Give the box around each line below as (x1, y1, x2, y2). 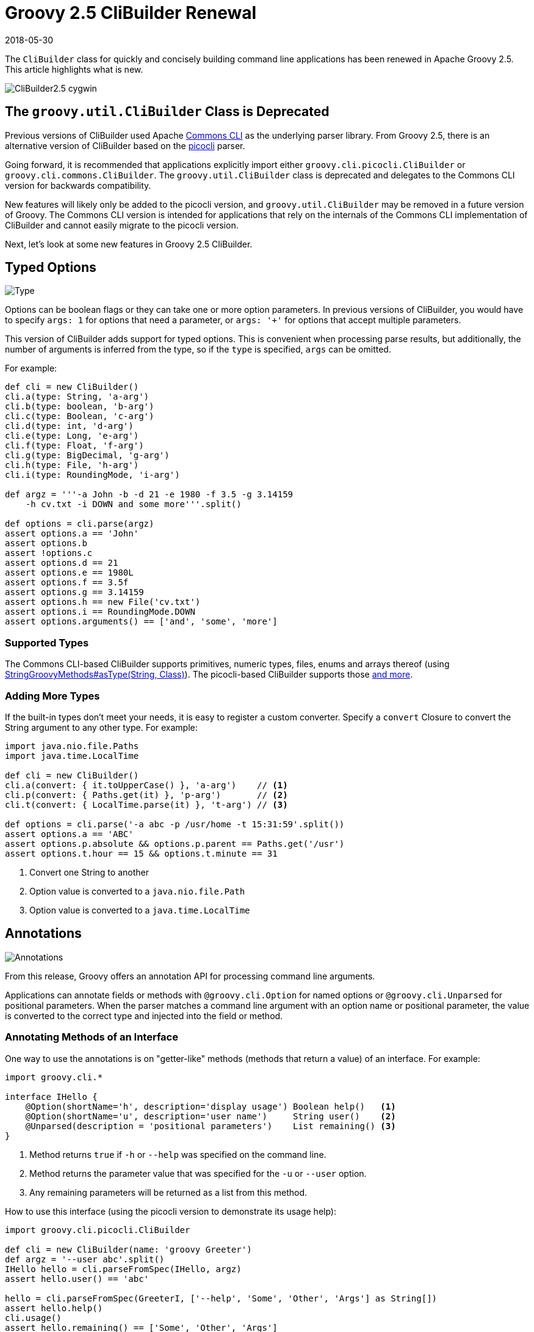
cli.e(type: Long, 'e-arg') (5, 431, 139, 441)
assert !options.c (5, 548, 93, 558)
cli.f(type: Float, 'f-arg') (5, 441, 144, 451)
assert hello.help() (5, 1303, 103, 1313)
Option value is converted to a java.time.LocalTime (29, 904, 250, 915)
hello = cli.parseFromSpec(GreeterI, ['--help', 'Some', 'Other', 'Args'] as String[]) (5, 1293, 438, 1303)
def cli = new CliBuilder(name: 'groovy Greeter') (5, 1244, 252, 1254)
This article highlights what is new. (5, 64, 143, 75)
